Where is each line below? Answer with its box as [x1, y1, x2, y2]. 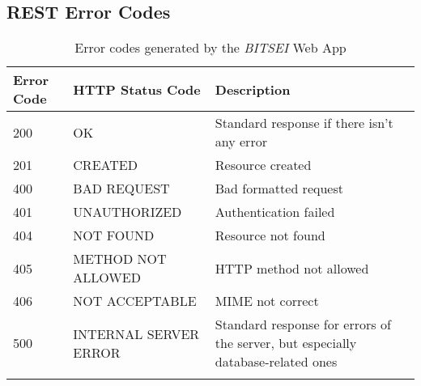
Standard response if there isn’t [215, 113, 393, 133]
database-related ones [215, 352, 338, 371]
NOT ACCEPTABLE [73, 291, 197, 311]
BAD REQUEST [73, 179, 170, 198]
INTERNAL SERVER [73, 324, 200, 343]
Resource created [215, 155, 312, 175]
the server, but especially [215, 333, 357, 353]
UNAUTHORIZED [73, 202, 182, 222]
